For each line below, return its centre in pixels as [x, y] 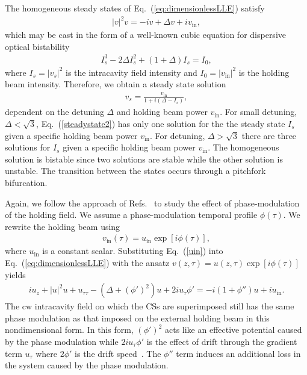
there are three [269, 135]
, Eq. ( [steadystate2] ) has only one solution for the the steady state [161, 123]
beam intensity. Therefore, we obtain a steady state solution [116, 84]
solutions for [28, 147]
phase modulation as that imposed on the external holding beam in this [137, 318]
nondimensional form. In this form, [69, 330]
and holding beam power [162, 112]
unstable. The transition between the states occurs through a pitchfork [135, 171]
